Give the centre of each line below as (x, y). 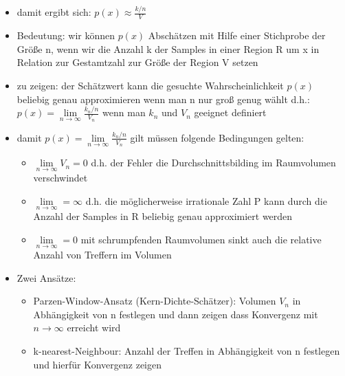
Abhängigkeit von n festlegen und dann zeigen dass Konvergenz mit (176, 314)
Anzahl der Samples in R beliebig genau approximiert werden (163, 216)
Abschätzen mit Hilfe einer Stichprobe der (237, 35)
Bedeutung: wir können (66, 35)
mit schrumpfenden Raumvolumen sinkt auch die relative (201, 239)
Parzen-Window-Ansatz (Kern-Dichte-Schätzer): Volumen (155, 301)
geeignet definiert (230, 112)
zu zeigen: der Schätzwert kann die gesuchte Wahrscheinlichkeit (150, 85)
